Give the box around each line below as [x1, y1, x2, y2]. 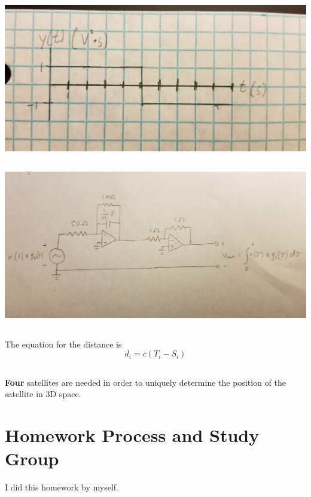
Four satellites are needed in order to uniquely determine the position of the [5, 376, 286, 388]
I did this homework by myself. [5, 481, 118, 493]
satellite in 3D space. [5, 388, 81, 400]
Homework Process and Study [5, 422, 260, 447]
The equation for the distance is [5, 337, 122, 350]
